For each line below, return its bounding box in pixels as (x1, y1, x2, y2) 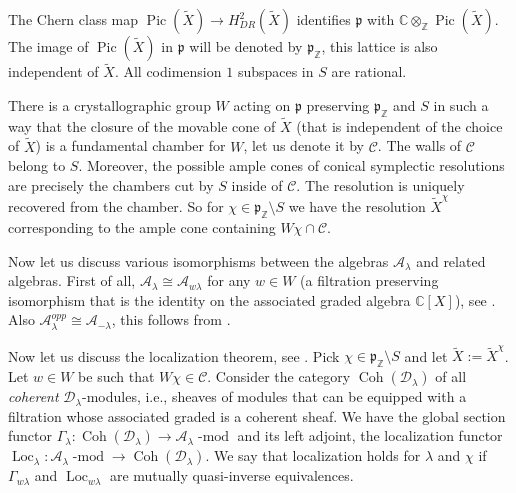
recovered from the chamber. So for (8, 196, 224, 217)
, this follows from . (111, 309, 231, 330)
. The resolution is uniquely (296, 174, 465, 195)
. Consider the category (207, 366, 351, 387)
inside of (231, 174, 283, 195)
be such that (78, 366, 155, 387)
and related (416, 250, 486, 271)
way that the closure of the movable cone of (8, 115, 276, 136)
